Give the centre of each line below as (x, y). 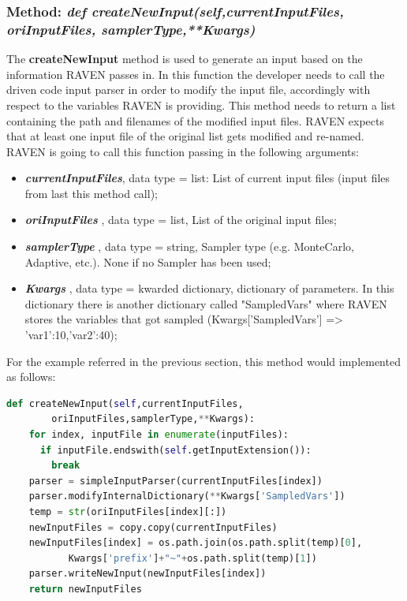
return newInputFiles (85, 589)
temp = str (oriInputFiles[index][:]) (128, 511)
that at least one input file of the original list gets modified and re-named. (185, 136)
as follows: (31, 377)
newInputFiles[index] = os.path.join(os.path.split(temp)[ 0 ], (196, 543)
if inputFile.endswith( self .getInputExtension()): (175, 450)
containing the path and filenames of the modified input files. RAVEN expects (195, 120)
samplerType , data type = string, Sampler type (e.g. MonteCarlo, (189, 246)
